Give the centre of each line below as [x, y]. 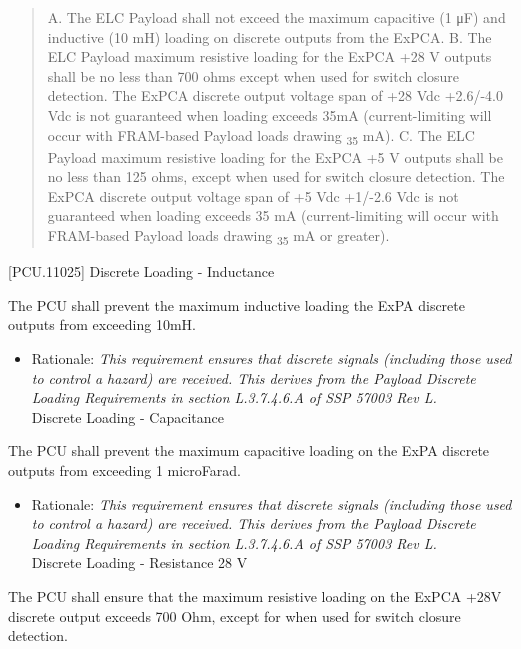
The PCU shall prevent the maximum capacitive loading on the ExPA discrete [249, 450]
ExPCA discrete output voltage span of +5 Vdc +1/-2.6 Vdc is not [253, 195]
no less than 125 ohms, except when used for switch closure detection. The [276, 176]
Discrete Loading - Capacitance [128, 416]
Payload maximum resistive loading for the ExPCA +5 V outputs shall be [275, 156]
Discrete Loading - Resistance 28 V [139, 562]
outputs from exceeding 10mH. [102, 324]
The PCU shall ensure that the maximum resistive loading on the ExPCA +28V [255, 595]
